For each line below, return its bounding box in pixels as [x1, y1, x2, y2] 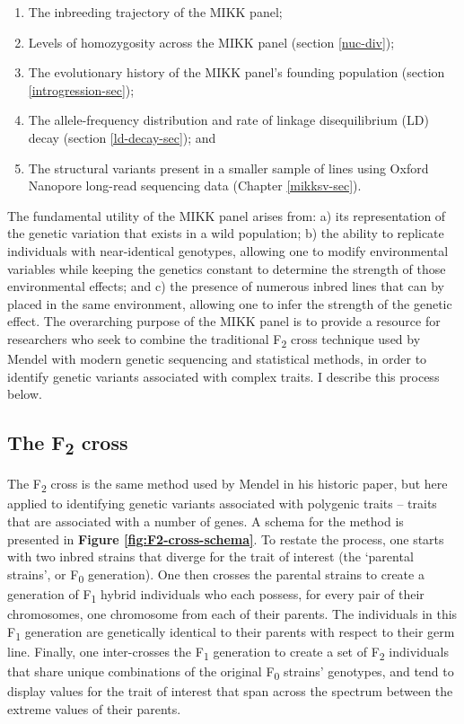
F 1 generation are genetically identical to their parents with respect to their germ [7, 622, 455, 643]
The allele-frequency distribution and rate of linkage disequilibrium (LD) [28, 110, 429, 129]
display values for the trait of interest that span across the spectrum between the [7, 682, 453, 701]
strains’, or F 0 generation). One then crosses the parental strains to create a [7, 564, 425, 586]
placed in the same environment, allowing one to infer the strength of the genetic [7, 294, 452, 313]
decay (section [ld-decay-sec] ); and [28, 128, 216, 146]
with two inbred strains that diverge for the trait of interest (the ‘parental [7, 547, 414, 566]
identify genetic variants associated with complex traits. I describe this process [7, 366, 440, 385]
